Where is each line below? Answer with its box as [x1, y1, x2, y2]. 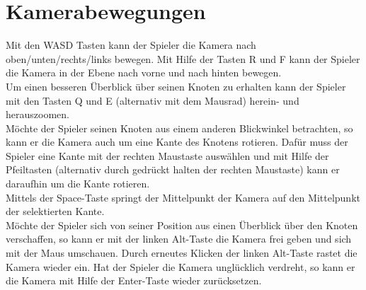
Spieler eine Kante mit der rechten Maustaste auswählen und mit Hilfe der [6, 148, 329, 163]
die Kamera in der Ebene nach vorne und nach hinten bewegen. [6, 65, 282, 80]
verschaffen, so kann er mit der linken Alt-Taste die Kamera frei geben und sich [6, 231, 352, 246]
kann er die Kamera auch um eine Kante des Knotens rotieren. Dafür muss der [6, 134, 348, 149]
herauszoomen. [6, 107, 69, 122]
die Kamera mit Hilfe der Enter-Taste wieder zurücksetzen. [6, 273, 262, 288]
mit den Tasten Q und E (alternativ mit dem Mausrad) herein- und [6, 93, 299, 108]
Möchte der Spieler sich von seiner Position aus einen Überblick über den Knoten [6, 217, 358, 232]
